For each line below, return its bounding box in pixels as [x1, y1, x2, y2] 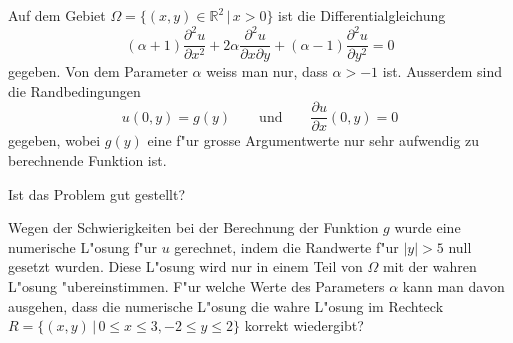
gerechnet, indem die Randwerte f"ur [174, 236, 399, 257]
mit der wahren [382, 256, 477, 277]
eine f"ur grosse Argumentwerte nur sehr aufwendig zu [147, 130, 480, 151]
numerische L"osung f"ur [8, 236, 157, 257]
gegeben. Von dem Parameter [8, 61, 188, 82]
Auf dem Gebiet [8, 5, 106, 25]
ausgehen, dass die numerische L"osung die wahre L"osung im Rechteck [8, 295, 444, 316]
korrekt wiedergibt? [244, 315, 364, 336]
